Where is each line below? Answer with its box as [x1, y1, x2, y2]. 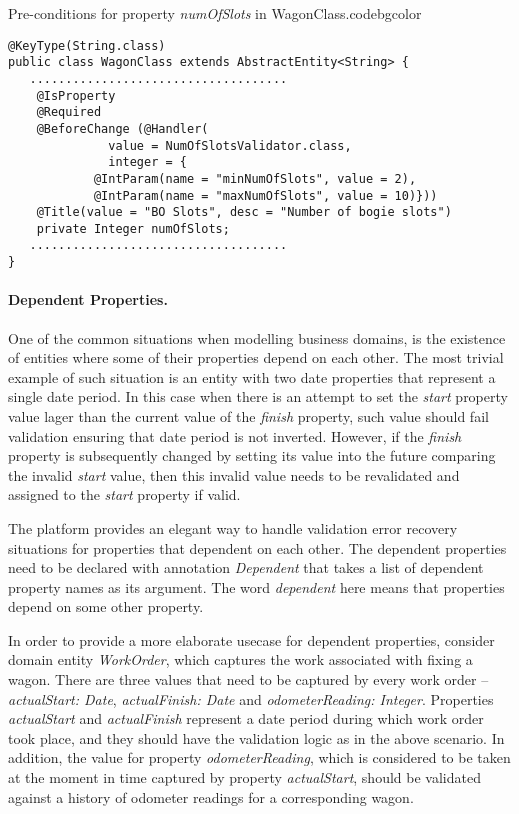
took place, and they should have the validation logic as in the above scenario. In [8, 727, 505, 748]
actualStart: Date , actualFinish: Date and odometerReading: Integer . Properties [8, 688, 494, 709]
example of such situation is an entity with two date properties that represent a [8, 366, 496, 387]
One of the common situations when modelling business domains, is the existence [8, 327, 506, 348]
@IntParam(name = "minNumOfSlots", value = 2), [93, 171, 417, 186]
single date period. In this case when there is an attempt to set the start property [8, 386, 508, 407]
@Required [36, 105, 102, 120]
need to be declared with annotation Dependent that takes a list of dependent [8, 557, 484, 578]
